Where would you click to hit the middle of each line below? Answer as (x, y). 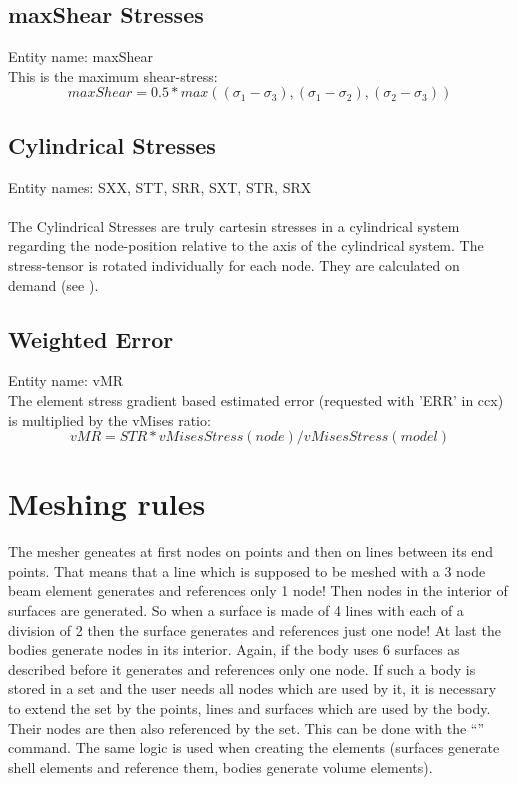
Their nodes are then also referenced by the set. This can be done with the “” (246, 727)
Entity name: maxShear (80, 56)
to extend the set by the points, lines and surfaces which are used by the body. (249, 708)
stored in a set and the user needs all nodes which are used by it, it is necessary (252, 688)
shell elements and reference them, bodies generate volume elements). (220, 766)
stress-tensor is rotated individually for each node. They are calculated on (234, 264)
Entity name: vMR (66, 380)
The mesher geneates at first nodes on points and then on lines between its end (251, 551)
